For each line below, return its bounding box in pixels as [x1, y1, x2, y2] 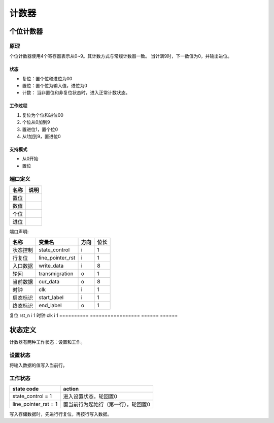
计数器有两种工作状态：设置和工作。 [9, 339, 85, 345]
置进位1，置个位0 [22, 126, 58, 132]
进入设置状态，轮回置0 [63, 393, 118, 400]
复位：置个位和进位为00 [22, 75, 73, 81]
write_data [39, 262, 64, 269]
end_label [39, 302, 62, 309]
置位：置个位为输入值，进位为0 [22, 83, 87, 89]
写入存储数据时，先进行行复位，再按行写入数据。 [9, 411, 112, 417]
